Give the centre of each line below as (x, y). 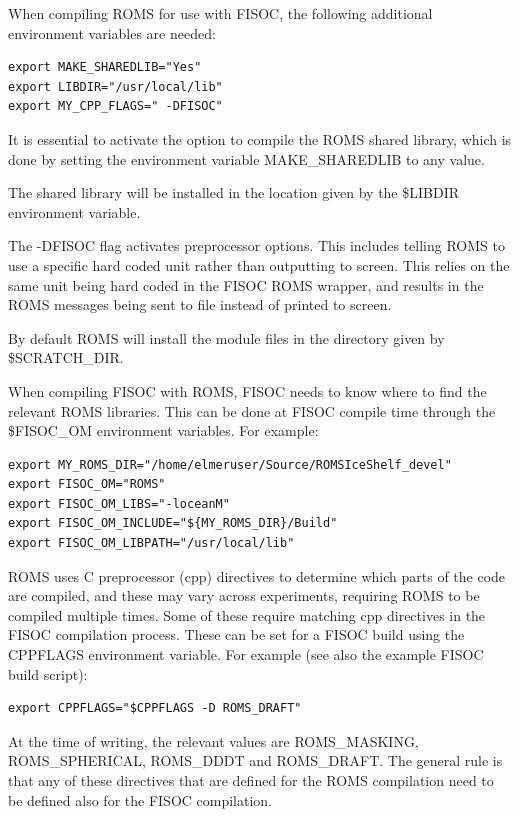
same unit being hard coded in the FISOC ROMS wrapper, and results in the (246, 284)
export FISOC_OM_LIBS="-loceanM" (119, 503)
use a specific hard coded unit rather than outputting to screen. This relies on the (259, 264)
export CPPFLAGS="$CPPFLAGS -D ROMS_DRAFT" (155, 708)
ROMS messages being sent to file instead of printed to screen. (200, 304)
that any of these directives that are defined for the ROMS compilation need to (251, 780)
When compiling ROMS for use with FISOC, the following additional (220, 13)
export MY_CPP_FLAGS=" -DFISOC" (115, 106)
